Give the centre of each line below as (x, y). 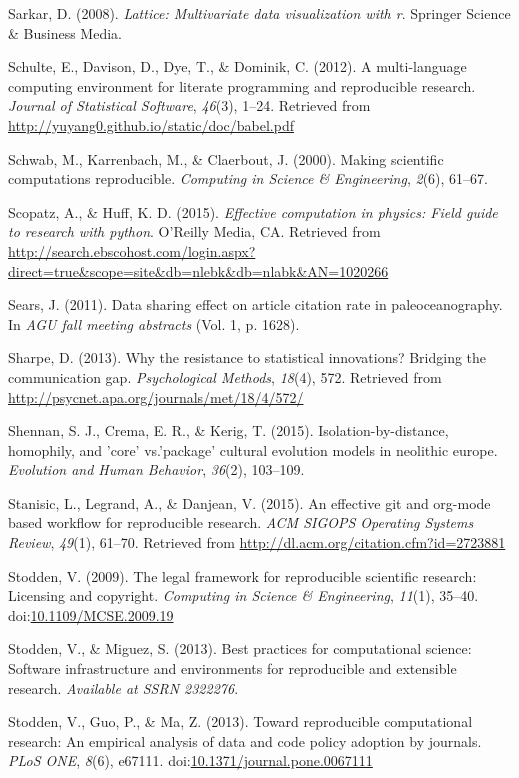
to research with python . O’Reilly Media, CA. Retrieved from (194, 231)
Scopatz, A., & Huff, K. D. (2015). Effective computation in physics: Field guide (253, 211)
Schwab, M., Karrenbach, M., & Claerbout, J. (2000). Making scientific (226, 158)
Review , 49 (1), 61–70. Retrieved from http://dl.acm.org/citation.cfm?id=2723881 (257, 542)
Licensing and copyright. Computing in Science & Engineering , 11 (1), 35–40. (243, 595)
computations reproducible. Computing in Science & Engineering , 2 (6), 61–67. (248, 178)
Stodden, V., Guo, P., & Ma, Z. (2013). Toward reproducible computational (240, 721)
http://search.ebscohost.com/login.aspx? (132, 250)
